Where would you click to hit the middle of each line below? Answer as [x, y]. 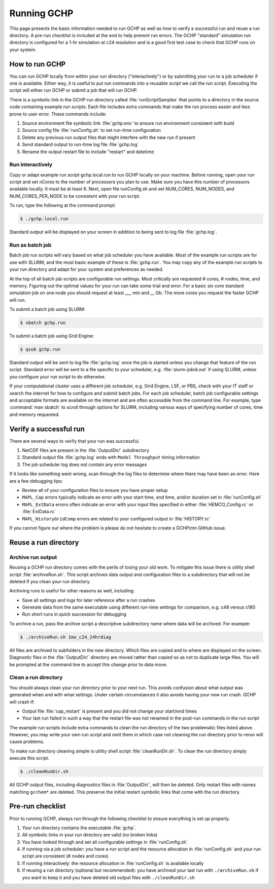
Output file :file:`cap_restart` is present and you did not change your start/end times [110, 711]
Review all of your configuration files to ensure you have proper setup [95, 490]
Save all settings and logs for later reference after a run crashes [89, 600]
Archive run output [33, 557]
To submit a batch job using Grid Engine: [52, 336]
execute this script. [29, 758]
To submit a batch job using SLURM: [47, 309]
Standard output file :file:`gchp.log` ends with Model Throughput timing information [111, 457]
